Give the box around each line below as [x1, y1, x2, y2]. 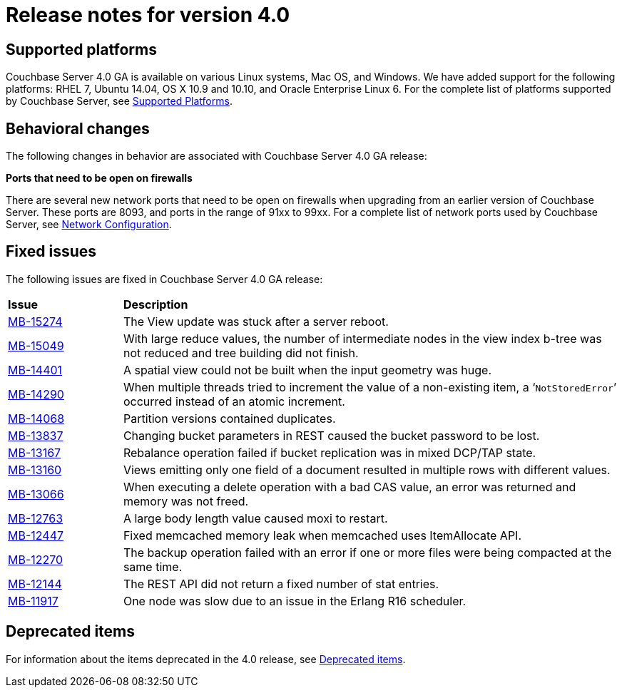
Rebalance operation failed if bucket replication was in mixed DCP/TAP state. [123, 445, 536, 460]
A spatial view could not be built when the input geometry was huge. [123, 362, 492, 377]
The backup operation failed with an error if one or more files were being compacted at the [123, 545, 612, 560]
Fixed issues [6, 242, 97, 261]
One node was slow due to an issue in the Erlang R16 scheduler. [123, 593, 466, 608]
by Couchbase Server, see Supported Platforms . [6, 95, 233, 108]
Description [123, 297, 188, 312]
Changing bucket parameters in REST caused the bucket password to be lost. [123, 428, 540, 443]
